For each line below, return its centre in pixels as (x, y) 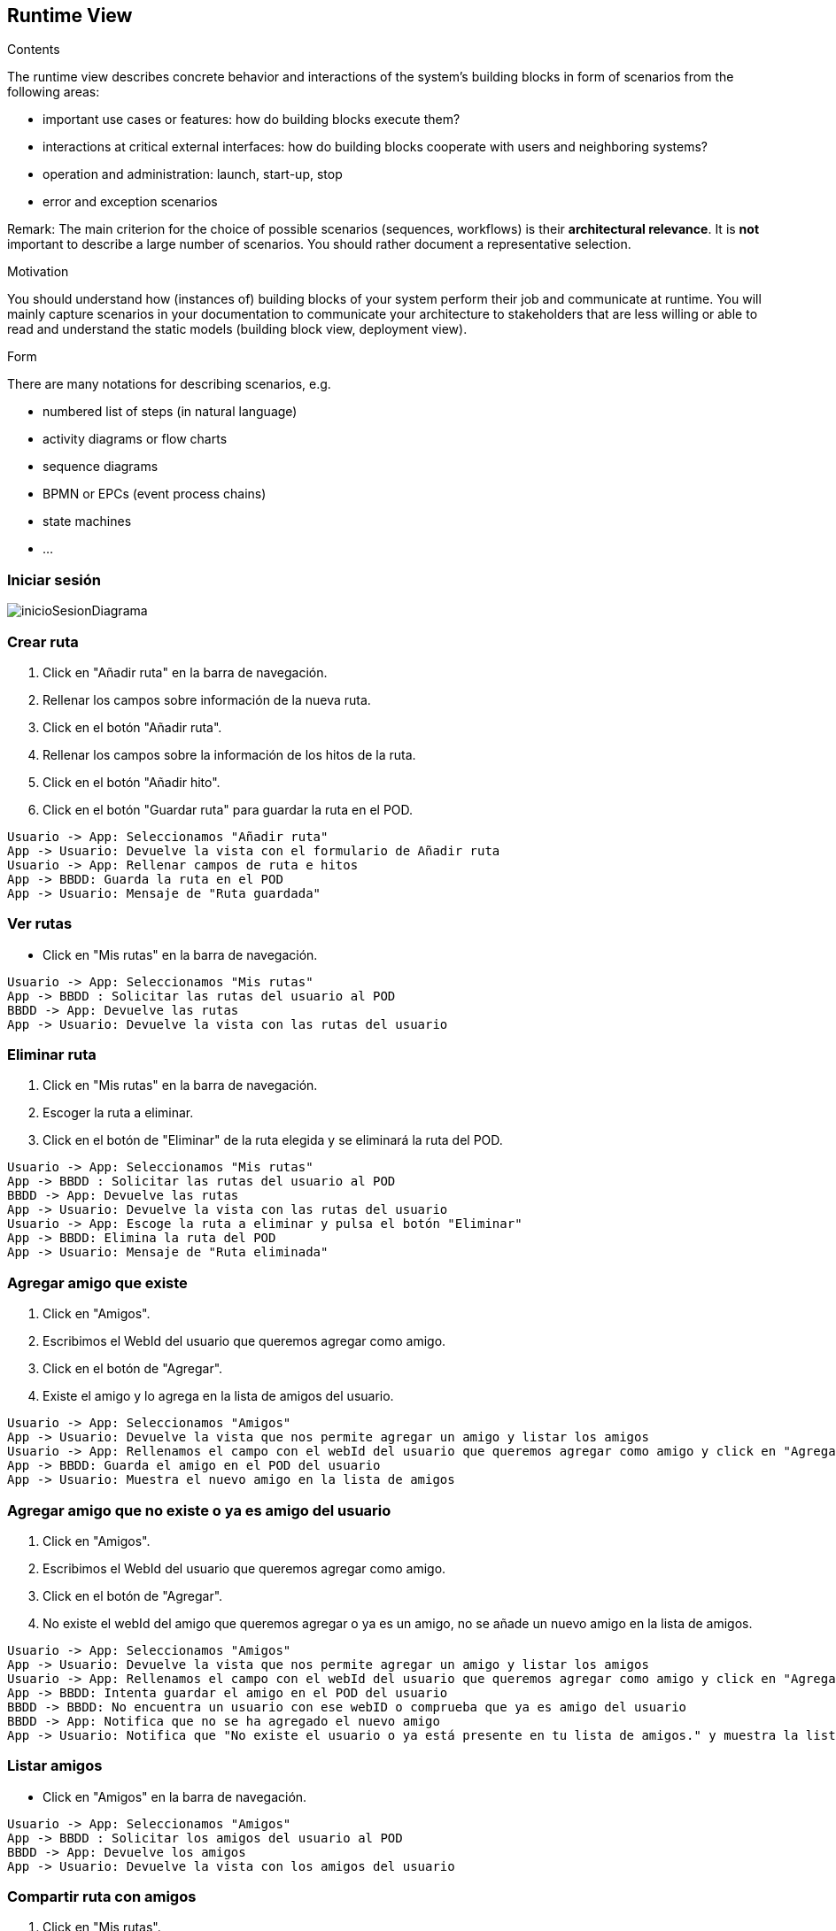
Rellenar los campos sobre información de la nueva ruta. (207, 699)
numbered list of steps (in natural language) (170, 412)
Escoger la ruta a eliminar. (118, 1113)
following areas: (54, 92)
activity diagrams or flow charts (135, 439)
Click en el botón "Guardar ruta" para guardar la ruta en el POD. (228, 809)
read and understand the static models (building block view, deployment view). (237, 329)
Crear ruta (43, 641)
